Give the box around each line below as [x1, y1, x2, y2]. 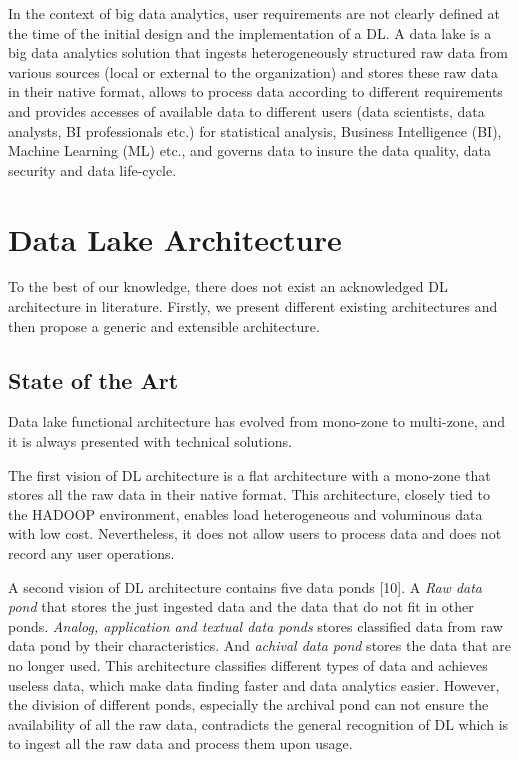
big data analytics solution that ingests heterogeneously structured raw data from [8, 42, 509, 63]
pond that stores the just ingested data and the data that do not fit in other [8, 596, 474, 617]
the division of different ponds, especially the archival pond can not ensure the [8, 694, 489, 715]
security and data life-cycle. [8, 159, 177, 180]
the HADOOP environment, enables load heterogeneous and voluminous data [8, 503, 483, 524]
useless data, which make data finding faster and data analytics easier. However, [8, 674, 500, 695]
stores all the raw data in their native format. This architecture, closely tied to [8, 484, 490, 505]
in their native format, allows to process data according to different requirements [8, 81, 503, 102]
